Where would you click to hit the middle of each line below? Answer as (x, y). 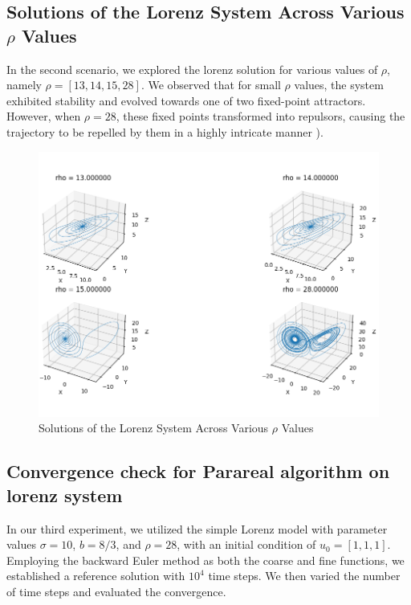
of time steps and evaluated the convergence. (116, 591)
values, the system (339, 85)
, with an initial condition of (246, 544)
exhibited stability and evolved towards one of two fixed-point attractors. (186, 100)
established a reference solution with (96, 576)
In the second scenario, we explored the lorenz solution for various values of (192, 69)
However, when (44, 116)
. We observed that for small (211, 85)
